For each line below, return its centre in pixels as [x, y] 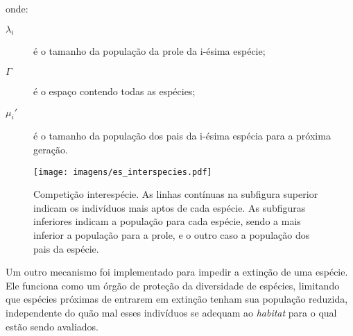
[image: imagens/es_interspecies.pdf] [123, 172]
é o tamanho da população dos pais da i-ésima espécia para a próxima [182, 136]
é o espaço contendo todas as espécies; [114, 91]
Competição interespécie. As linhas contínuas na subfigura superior [176, 194]
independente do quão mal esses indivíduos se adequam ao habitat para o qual [171, 312]
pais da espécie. [66, 248]
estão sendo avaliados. [52, 326]
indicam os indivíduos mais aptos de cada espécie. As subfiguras [170, 207]
